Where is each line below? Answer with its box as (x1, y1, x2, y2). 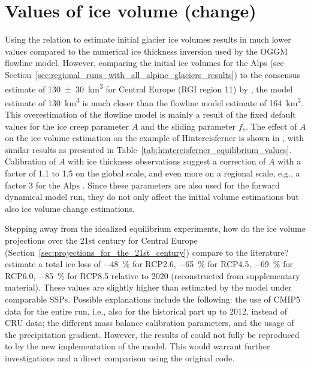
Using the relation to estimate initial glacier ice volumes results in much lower (5, 33, 291, 46)
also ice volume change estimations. (5, 202, 135, 214)
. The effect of (245, 119, 297, 132)
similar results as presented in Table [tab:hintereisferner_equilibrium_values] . (5, 143, 292, 155)
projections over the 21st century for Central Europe (5, 234, 198, 246)
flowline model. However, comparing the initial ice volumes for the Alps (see (5, 56, 284, 69)
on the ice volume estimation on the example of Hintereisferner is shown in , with (5, 131, 304, 144)
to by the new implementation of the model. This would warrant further (5, 340, 270, 352)
